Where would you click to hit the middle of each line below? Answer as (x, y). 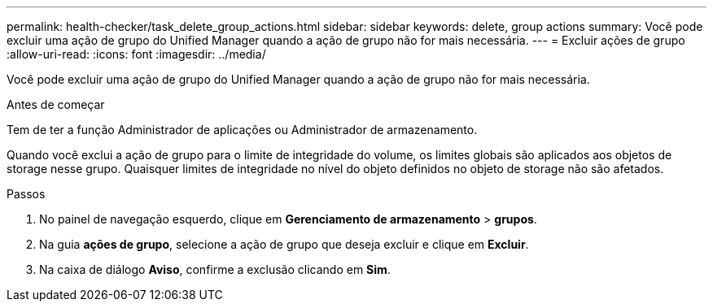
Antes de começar (56, 104)
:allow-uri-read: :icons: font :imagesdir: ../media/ (136, 54)
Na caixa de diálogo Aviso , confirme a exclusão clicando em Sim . (215, 269)
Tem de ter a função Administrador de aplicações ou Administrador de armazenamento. (242, 130)
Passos (26, 194)
